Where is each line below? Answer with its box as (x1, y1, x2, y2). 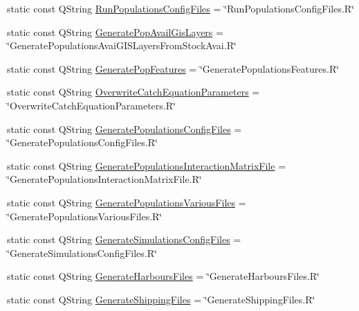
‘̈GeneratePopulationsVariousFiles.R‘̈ (7, 208, 163, 223)
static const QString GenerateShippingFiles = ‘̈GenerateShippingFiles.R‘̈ (7, 292, 315, 306)
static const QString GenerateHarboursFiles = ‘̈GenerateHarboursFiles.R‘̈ (7, 269, 320, 283)
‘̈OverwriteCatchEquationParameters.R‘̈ (7, 98, 176, 112)
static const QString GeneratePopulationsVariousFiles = (7, 195, 246, 209)
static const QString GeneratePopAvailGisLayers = (7, 24, 223, 39)
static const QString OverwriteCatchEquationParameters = (7, 85, 260, 99)
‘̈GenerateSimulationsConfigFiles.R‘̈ (7, 245, 157, 260)
